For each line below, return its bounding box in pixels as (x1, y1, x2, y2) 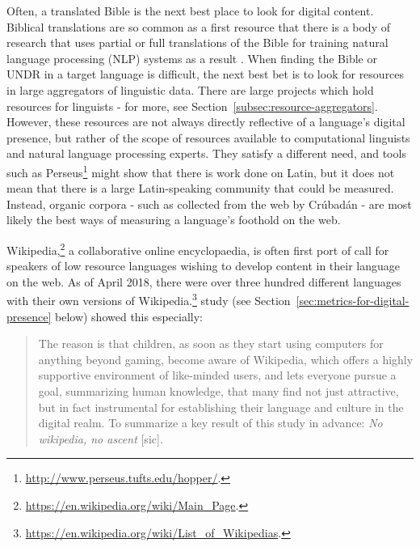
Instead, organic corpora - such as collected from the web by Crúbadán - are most (6, 195, 412, 212)
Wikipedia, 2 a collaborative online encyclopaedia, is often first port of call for (6, 239, 389, 258)
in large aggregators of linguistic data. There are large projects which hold (6, 81, 374, 98)
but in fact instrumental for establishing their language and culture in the (38, 398, 404, 415)
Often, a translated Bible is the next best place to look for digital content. (6, 2, 374, 19)
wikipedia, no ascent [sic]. (38, 430, 163, 447)
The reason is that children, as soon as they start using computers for (38, 335, 384, 352)
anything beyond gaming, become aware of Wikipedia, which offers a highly (38, 350, 414, 367)
